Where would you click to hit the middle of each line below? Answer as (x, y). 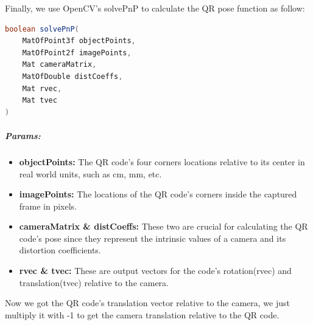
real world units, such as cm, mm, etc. (90, 173)
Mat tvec (40, 101)
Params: (23, 135)
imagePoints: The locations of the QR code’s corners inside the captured (158, 194)
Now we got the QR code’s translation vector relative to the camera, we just (147, 303)
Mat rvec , (42, 88)
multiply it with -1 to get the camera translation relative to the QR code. (142, 314)
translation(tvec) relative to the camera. (94, 282)
